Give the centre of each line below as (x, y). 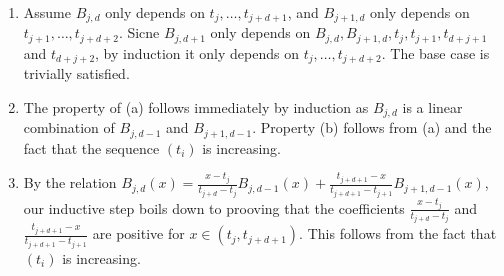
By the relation (70, 182)
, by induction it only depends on (197, 52)
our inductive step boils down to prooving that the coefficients (214, 207)
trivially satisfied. (76, 73)
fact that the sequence (91, 147)
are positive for (138, 233)
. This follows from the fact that (398, 233)
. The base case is (435, 52)
